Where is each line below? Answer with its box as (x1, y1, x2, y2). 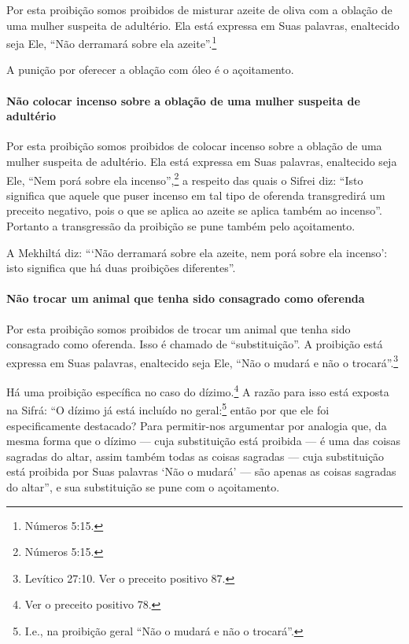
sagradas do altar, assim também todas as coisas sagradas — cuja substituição (6, 447, 385, 464)
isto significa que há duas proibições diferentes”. (6, 259, 236, 276)
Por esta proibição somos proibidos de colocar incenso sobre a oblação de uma (6, 138, 382, 154)
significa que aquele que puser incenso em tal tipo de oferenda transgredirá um (6, 186, 385, 203)
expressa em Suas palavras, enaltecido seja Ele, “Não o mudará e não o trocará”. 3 (6, 351, 399, 370)
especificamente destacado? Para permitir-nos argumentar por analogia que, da (6, 417, 387, 433)
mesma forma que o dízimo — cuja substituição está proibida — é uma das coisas (6, 432, 401, 449)
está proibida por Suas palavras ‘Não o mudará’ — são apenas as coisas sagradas (6, 463, 396, 480)
